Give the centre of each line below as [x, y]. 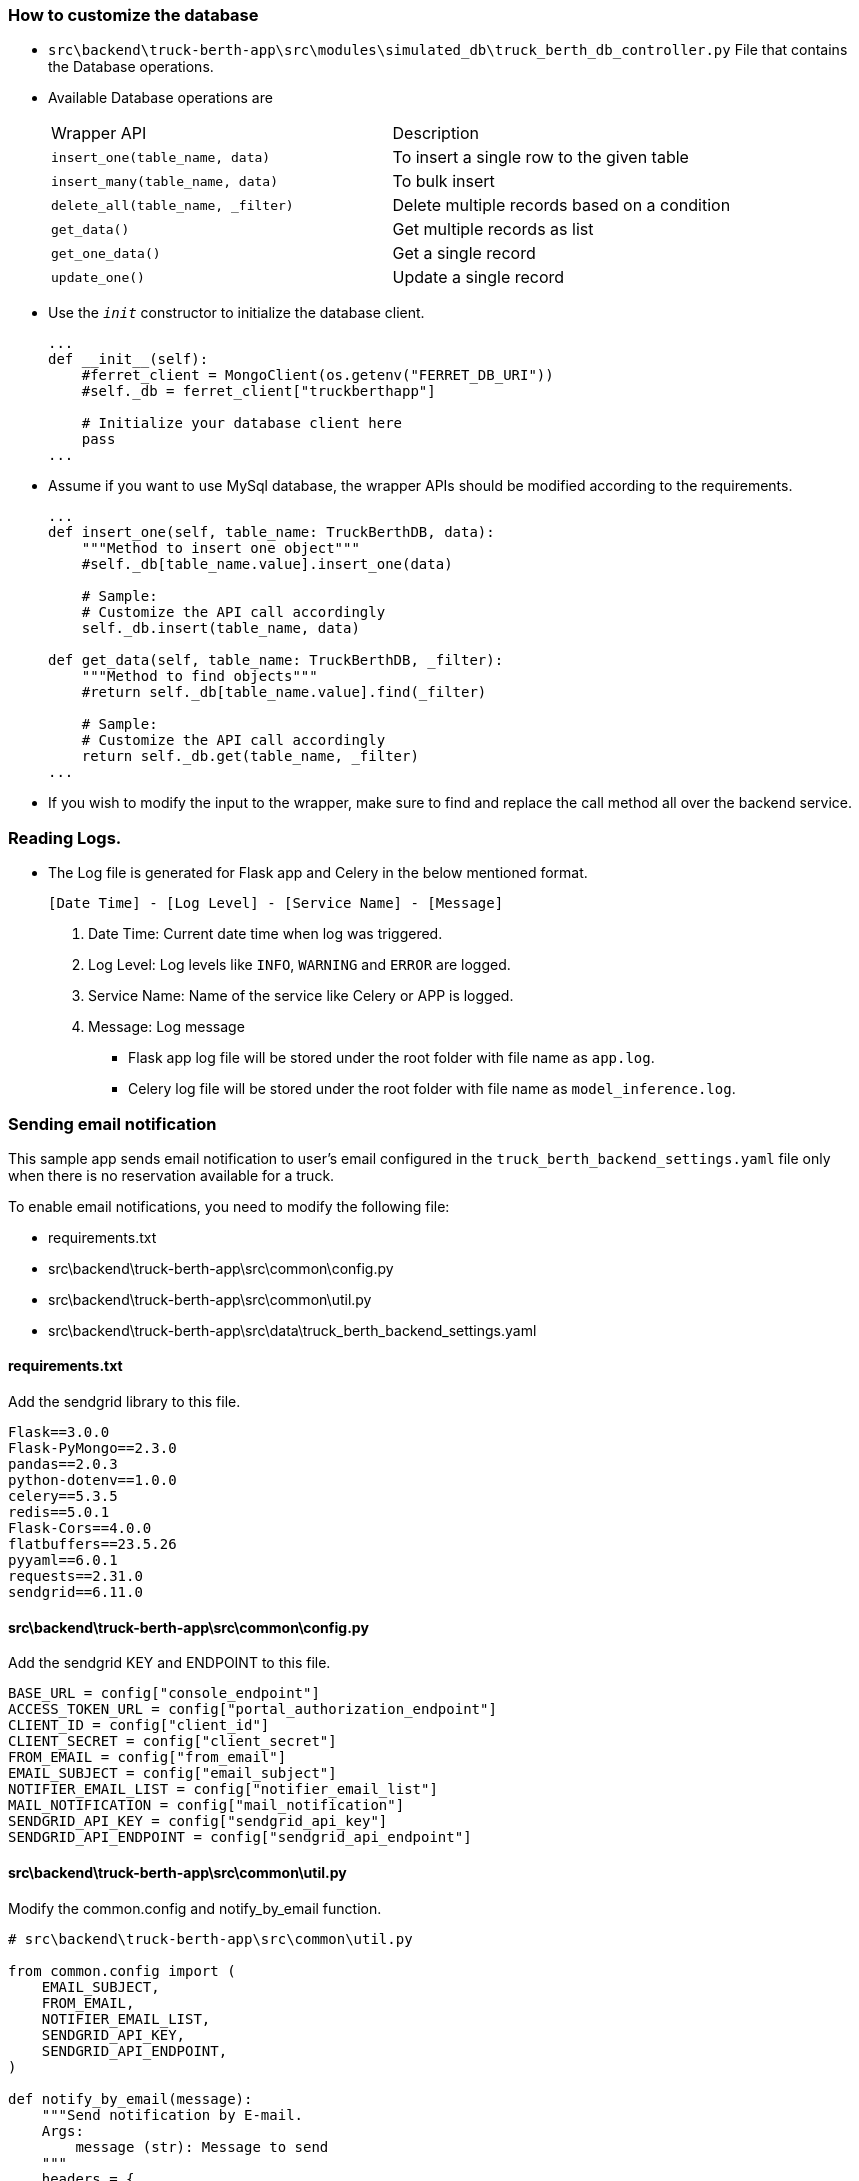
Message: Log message [166, 1027]
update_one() [98, 277]
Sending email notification [112, 1123]
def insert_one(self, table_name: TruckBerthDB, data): [271, 532]
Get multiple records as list [493, 229]
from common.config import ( [122, 1970]
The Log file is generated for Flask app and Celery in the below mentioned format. [318, 873]
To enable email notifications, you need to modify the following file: [229, 1206]
